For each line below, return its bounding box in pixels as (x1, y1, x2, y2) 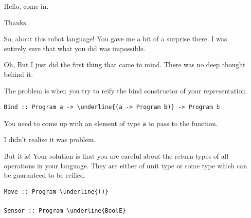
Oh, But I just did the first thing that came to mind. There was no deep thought (4, 59, 246, 70)
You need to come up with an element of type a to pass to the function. (4, 118, 218, 128)
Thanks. (4, 17, 28, 27)
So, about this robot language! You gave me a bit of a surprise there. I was (4, 34, 227, 44)
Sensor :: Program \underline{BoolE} (4, 207, 126, 214)
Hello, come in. (4, 1, 49, 11)
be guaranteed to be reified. (4, 170, 86, 180)
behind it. (4, 69, 33, 79)
